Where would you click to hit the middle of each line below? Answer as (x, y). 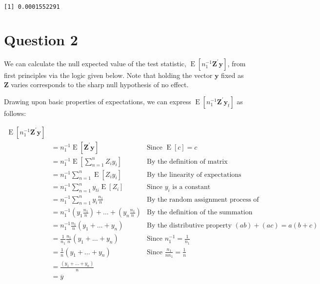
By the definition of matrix (187, 161)
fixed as (232, 75)
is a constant (191, 187)
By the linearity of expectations (194, 175)
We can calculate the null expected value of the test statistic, (95, 63)
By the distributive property (189, 226)
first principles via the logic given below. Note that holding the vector (108, 75)
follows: (15, 113)
